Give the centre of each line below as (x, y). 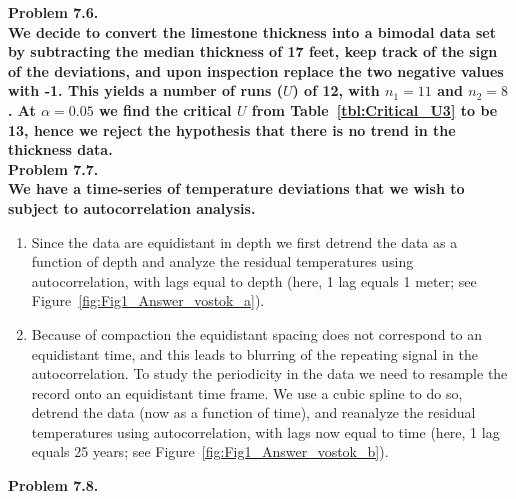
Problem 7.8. (53, 485)
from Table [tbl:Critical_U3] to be (374, 109)
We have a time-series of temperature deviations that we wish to (236, 188)
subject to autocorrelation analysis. (132, 207)
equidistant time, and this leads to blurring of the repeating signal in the (254, 353)
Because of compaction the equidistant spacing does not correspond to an (256, 333)
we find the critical (165, 109)
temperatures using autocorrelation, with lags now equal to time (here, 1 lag (265, 431)
